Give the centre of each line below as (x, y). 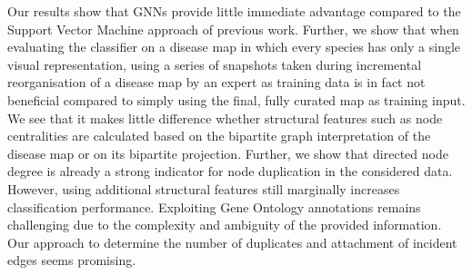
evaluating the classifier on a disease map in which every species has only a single (234, 47)
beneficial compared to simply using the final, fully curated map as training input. (236, 99)
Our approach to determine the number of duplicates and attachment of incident (232, 242)
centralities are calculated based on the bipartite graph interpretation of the (219, 136)
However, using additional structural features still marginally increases (204, 188)
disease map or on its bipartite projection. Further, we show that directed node (228, 153)
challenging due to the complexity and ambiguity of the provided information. (225, 225)
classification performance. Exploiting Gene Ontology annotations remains (214, 206)
